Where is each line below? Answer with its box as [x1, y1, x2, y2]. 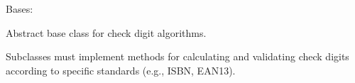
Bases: [6, 1, 33, 16]
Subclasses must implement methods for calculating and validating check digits [6, 49, 349, 64]
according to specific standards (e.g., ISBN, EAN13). [6, 62, 236, 77]
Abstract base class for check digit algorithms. [6, 25, 207, 40]
